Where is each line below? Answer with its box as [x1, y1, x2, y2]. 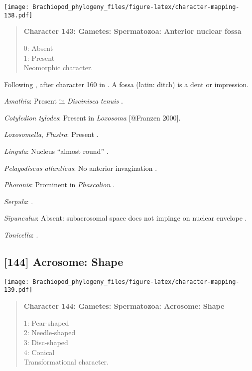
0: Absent [23, 42, 53, 53]
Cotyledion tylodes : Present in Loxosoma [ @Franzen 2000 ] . [4, 112, 181, 123]
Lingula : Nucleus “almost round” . [4, 146, 109, 156]
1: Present [23, 52, 55, 63]
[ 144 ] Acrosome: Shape [4, 254, 124, 269]
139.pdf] [4, 286, 33, 294]
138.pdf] [4, 11, 33, 19]
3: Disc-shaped [23, 337, 68, 347]
